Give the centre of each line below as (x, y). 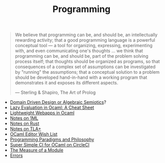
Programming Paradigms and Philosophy (52, 139)
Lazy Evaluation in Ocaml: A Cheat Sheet (52, 108)
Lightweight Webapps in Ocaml (42, 113)
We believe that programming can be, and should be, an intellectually (86, 35)
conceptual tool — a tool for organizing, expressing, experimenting (83, 46)
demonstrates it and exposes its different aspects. (66, 83)
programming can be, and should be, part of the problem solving (81, 56)
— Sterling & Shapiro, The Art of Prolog (55, 93)
